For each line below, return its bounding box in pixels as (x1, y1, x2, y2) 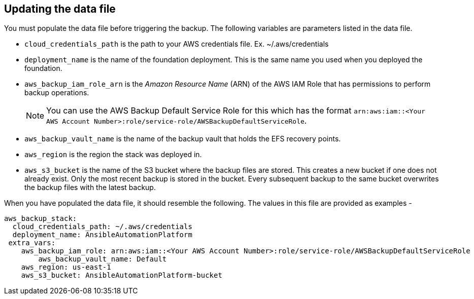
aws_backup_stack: (4, 214, 77, 223)
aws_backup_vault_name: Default (38, 255, 167, 264)
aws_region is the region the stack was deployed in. (24, 150, 202, 159)
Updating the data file (4, 3, 116, 15)
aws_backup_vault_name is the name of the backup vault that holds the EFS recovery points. (24, 134, 341, 143)
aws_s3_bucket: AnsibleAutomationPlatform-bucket (21, 271, 222, 280)
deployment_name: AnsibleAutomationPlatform (12, 231, 192, 239)
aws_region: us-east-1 (21, 263, 111, 272)
